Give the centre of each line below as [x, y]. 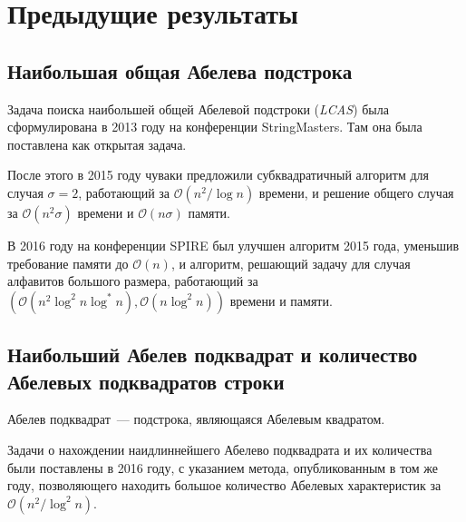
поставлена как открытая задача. [97, 144]
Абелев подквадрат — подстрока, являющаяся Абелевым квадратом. [196, 419]
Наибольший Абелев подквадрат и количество [213, 355]
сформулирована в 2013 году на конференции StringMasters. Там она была [215, 127]
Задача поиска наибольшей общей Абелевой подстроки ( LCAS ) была [198, 108]
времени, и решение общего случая [356, 192]
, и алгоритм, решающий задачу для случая [291, 263]
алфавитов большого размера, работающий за [133, 281]
